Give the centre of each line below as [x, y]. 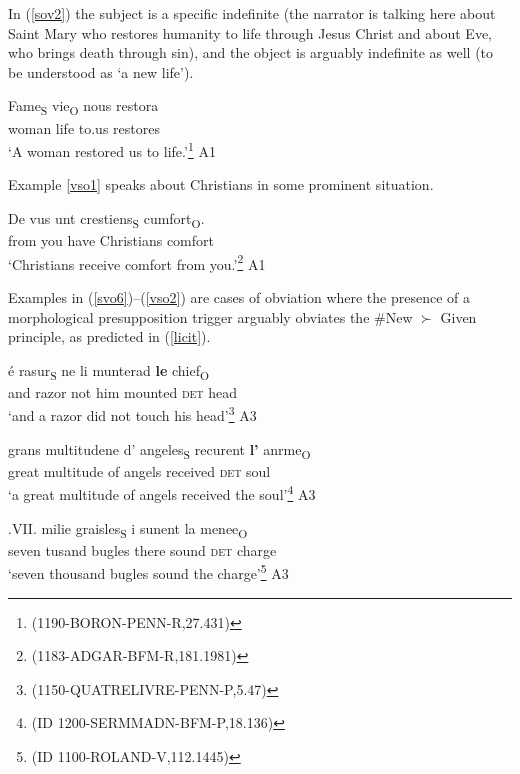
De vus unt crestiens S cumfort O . [106, 219]
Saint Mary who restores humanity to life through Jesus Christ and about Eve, [250, 32]
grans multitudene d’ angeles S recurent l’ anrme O [159, 450]
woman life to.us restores [84, 127]
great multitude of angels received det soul [139, 470]
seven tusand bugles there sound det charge [142, 549]
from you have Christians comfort [111, 240]
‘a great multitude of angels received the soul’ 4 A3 [162, 493]
